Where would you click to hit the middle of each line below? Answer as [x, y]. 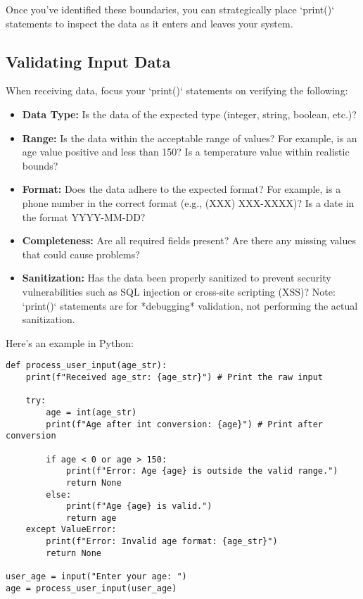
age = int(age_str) [91, 412]
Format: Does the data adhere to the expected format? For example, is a [181, 189]
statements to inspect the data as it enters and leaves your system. [149, 23]
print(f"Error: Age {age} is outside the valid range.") [202, 471]
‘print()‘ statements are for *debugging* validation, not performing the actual [190, 305]
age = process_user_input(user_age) [91, 588]
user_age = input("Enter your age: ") [96, 577]
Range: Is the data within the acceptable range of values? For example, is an [190, 138]
